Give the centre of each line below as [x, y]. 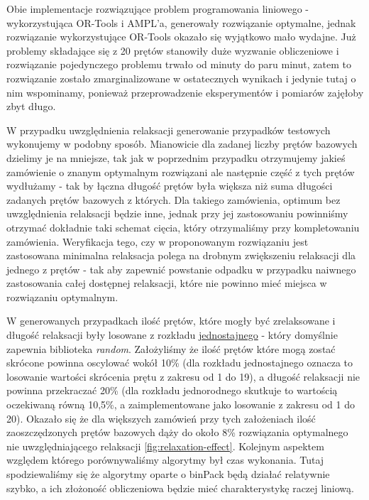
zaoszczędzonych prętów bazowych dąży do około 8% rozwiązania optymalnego [177, 432]
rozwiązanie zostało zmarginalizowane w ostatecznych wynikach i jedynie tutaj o [181, 78]
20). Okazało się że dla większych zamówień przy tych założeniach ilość [161, 418]
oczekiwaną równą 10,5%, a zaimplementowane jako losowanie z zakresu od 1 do [181, 404]
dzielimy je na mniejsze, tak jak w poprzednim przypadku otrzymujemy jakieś [176, 157]
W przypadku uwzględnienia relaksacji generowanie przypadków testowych [169, 130]
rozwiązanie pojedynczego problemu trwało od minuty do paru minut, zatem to [179, 64]
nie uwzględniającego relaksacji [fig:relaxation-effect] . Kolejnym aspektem [165, 446]
